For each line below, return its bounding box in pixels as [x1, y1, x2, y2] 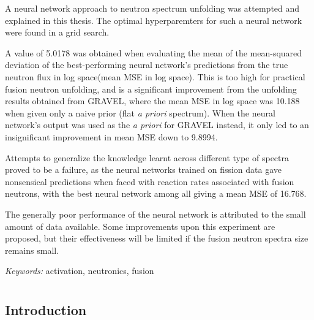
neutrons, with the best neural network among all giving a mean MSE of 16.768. [5, 187, 307, 200]
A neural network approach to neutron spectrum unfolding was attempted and [5, 2, 300, 14]
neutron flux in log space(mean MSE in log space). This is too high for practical [5, 70, 305, 83]
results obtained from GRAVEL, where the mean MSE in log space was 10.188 [5, 94, 300, 107]
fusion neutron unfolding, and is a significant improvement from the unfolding [5, 82, 297, 95]
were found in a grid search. [5, 26, 110, 39]
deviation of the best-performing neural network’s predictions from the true [5, 58, 288, 71]
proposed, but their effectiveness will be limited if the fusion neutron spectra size [5, 232, 308, 245]
